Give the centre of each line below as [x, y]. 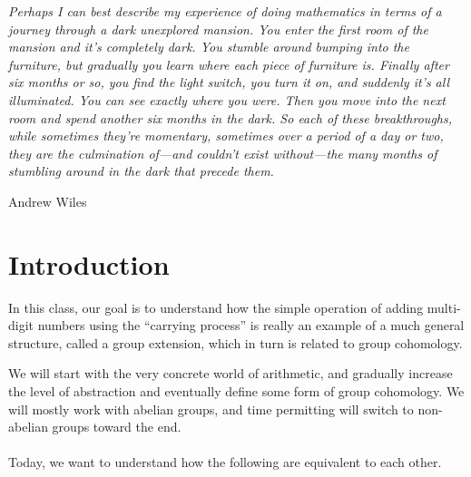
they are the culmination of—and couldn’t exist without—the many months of [223, 153]
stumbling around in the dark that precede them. [141, 171]
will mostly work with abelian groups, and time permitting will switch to [211, 409]
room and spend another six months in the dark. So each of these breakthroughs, [231, 117]
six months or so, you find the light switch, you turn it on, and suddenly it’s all [229, 82]
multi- [444, 307]
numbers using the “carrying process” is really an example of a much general [251, 325]
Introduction [89, 263]
